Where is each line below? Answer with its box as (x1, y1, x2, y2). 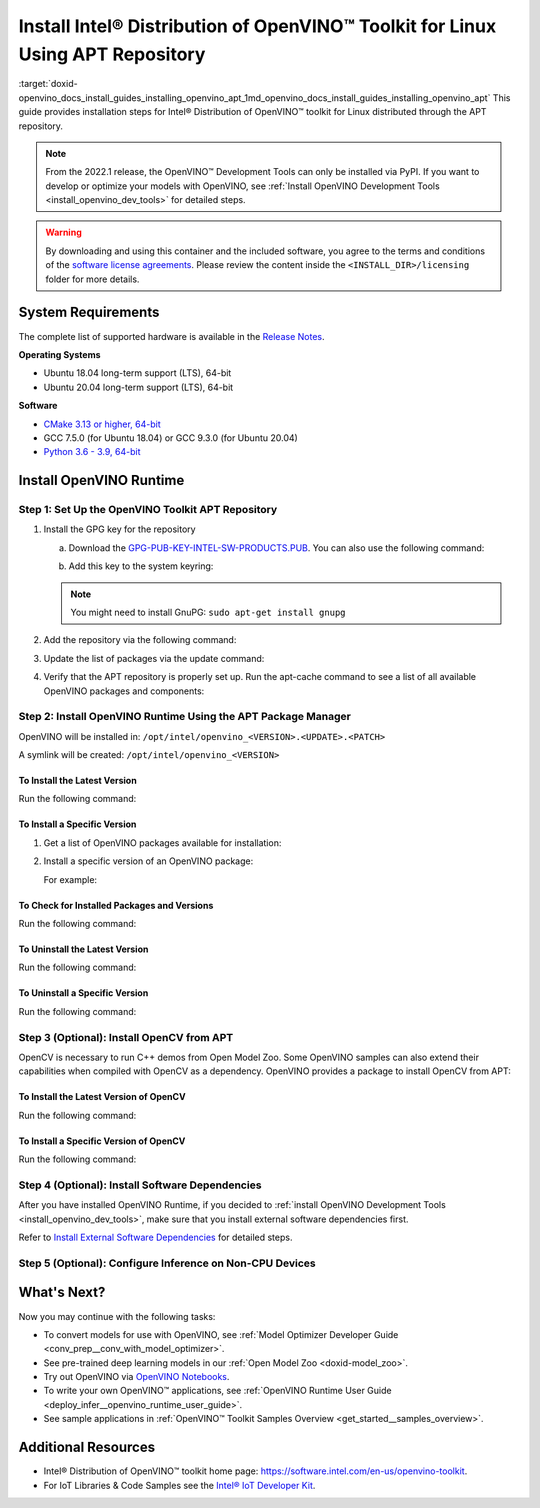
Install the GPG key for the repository (43, 523, 196, 535)
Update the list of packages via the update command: (43, 652, 265, 664)
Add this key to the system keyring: (68, 560, 214, 572)
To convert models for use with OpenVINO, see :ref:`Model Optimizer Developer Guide (43, 1328, 399, 1340)
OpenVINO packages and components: (43, 685, 205, 697)
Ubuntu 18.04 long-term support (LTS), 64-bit (43, 367, 232, 379)
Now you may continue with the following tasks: (18, 1310, 216, 1322)
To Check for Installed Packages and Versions (18, 899, 214, 911)
